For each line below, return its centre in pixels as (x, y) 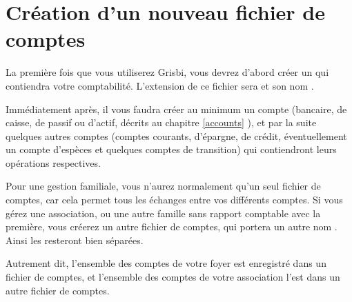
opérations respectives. (53, 162)
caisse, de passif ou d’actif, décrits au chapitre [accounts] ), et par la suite (161, 122)
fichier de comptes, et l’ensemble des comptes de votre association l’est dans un (173, 277)
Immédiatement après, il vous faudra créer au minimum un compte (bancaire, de (176, 109)
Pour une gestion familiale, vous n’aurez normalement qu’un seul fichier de (163, 186)
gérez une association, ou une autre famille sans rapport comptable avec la (163, 213)
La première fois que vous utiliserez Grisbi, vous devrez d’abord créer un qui (167, 72)
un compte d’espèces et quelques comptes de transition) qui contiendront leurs (171, 149)
